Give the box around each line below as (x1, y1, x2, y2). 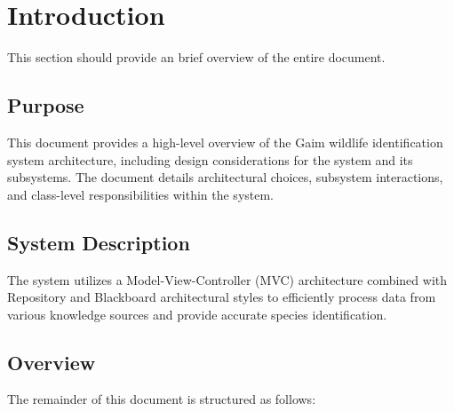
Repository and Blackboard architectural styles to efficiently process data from (7, 288, 436, 306)
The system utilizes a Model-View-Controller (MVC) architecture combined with (7, 270, 448, 288)
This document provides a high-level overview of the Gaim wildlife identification (7, 132, 443, 151)
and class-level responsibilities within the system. (7, 185, 275, 203)
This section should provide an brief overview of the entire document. (7, 48, 386, 67)
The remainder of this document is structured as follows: (7, 390, 316, 408)
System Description (7, 228, 190, 256)
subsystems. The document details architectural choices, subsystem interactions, (7, 168, 443, 186)
